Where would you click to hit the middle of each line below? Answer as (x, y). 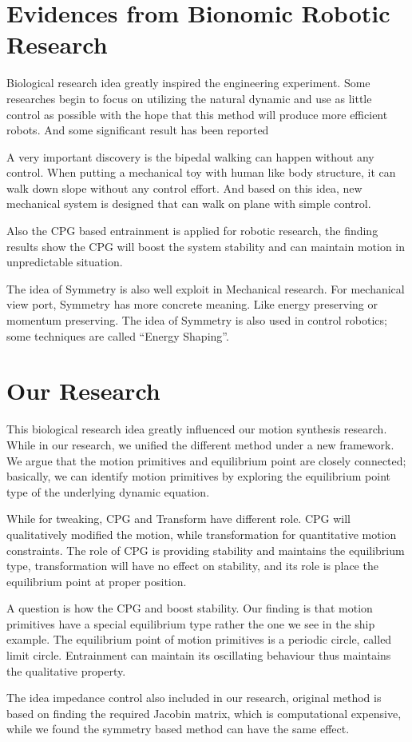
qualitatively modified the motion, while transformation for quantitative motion (202, 534)
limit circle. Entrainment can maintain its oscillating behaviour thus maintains (199, 655)
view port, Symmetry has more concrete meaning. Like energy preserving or (192, 304)
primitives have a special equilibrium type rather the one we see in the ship (191, 623)
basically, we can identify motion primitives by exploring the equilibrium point (198, 476)
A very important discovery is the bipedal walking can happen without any (190, 156)
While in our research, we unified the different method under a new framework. (200, 444)
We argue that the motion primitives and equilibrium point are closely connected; (206, 460)
